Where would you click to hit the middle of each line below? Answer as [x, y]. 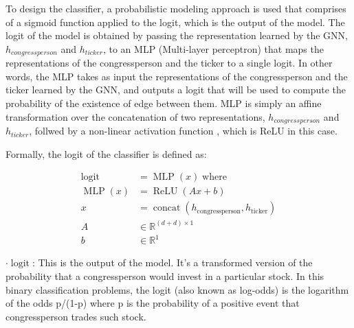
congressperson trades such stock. [76, 316]
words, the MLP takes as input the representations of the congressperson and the [177, 76]
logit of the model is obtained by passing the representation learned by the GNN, [177, 35]
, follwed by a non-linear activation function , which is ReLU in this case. [183, 131]
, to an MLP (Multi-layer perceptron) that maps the [213, 48]
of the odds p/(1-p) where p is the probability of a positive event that [153, 303]
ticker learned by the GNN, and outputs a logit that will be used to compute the [176, 90]
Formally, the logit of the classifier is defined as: [106, 153]
